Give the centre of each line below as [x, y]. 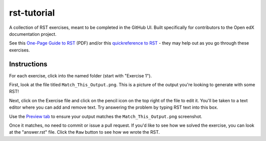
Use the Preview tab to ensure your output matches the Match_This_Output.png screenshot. [106, 116]
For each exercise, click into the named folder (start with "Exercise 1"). [81, 75]
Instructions [28, 64]
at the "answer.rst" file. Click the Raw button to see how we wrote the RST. [84, 132]
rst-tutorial [32, 13]
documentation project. [33, 34]
